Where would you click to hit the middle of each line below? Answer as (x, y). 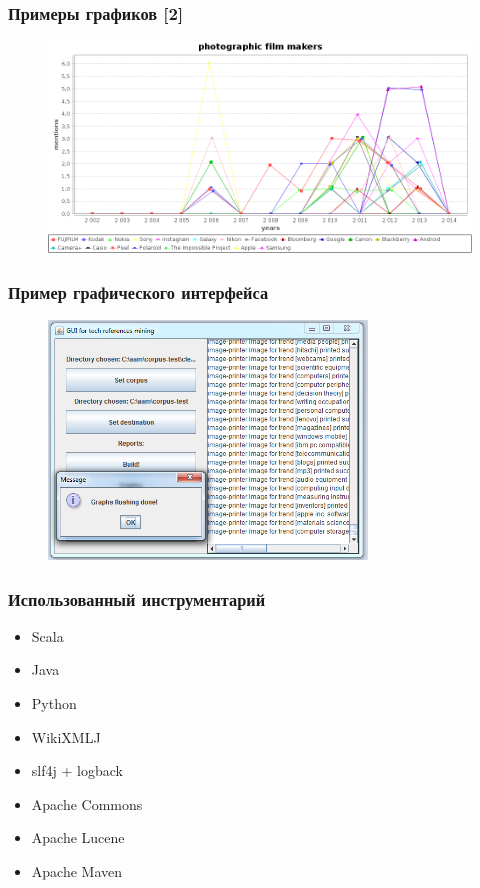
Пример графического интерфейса (138, 291)
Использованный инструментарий (137, 598)
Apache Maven (77, 871)
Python (54, 703)
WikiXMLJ (66, 736)
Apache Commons (87, 803)
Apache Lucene (78, 837)
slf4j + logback (77, 770)
